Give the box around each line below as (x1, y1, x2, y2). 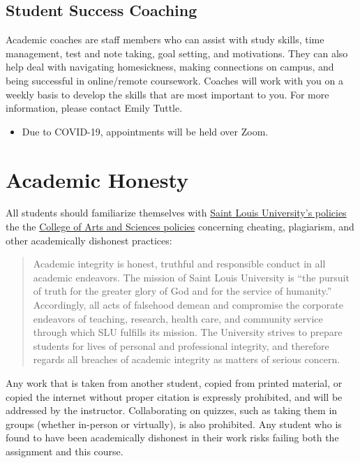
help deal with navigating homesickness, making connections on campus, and (6, 59, 334, 74)
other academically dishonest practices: (6, 233, 172, 247)
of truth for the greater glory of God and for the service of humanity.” (33, 284, 332, 298)
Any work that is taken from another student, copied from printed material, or (6, 376, 343, 390)
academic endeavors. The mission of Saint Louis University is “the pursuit (33, 270, 350, 284)
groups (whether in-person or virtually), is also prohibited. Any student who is (6, 416, 342, 431)
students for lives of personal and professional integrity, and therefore (33, 338, 329, 353)
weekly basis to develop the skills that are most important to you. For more (6, 87, 329, 101)
